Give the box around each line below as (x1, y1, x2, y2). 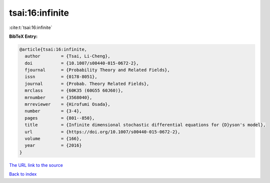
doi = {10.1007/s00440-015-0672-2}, (25, 60, 139, 66)
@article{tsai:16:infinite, (19, 47, 87, 52)
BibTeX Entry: (9, 33, 38, 39)
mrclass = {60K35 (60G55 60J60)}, (25, 88, 123, 93)
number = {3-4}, (25, 108, 82, 114)
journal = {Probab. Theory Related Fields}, (25, 81, 150, 86)
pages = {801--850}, (25, 115, 95, 121)
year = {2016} (25, 143, 82, 148)
